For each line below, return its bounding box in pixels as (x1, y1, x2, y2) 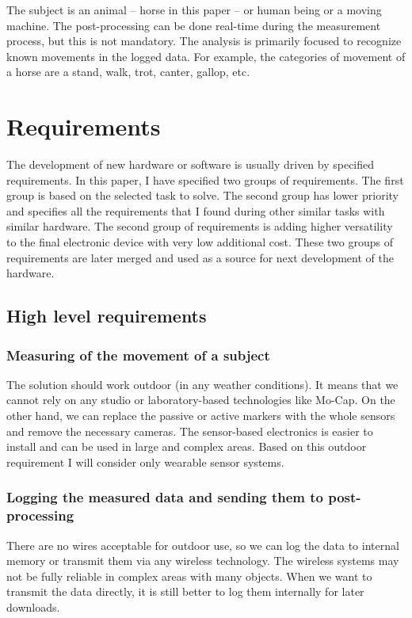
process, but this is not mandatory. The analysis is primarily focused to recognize (6, 32, 402, 49)
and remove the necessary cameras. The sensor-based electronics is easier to (6, 422, 373, 439)
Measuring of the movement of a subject (6, 345, 270, 364)
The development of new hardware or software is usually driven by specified (6, 156, 375, 173)
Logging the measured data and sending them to (6, 487, 323, 507)
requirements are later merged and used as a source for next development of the (6, 249, 394, 265)
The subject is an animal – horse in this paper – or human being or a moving (6, 2, 382, 17)
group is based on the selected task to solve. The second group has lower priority (6, 187, 399, 204)
